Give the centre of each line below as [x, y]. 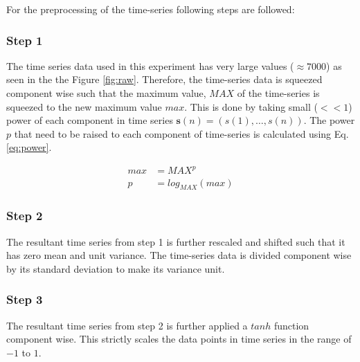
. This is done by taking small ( [251, 106]
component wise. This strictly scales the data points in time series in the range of [179, 339]
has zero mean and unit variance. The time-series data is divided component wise [179, 255]
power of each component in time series [90, 120]
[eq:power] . [29, 147]
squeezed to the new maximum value [84, 106]
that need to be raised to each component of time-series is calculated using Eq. [181, 133]
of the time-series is [278, 93]
